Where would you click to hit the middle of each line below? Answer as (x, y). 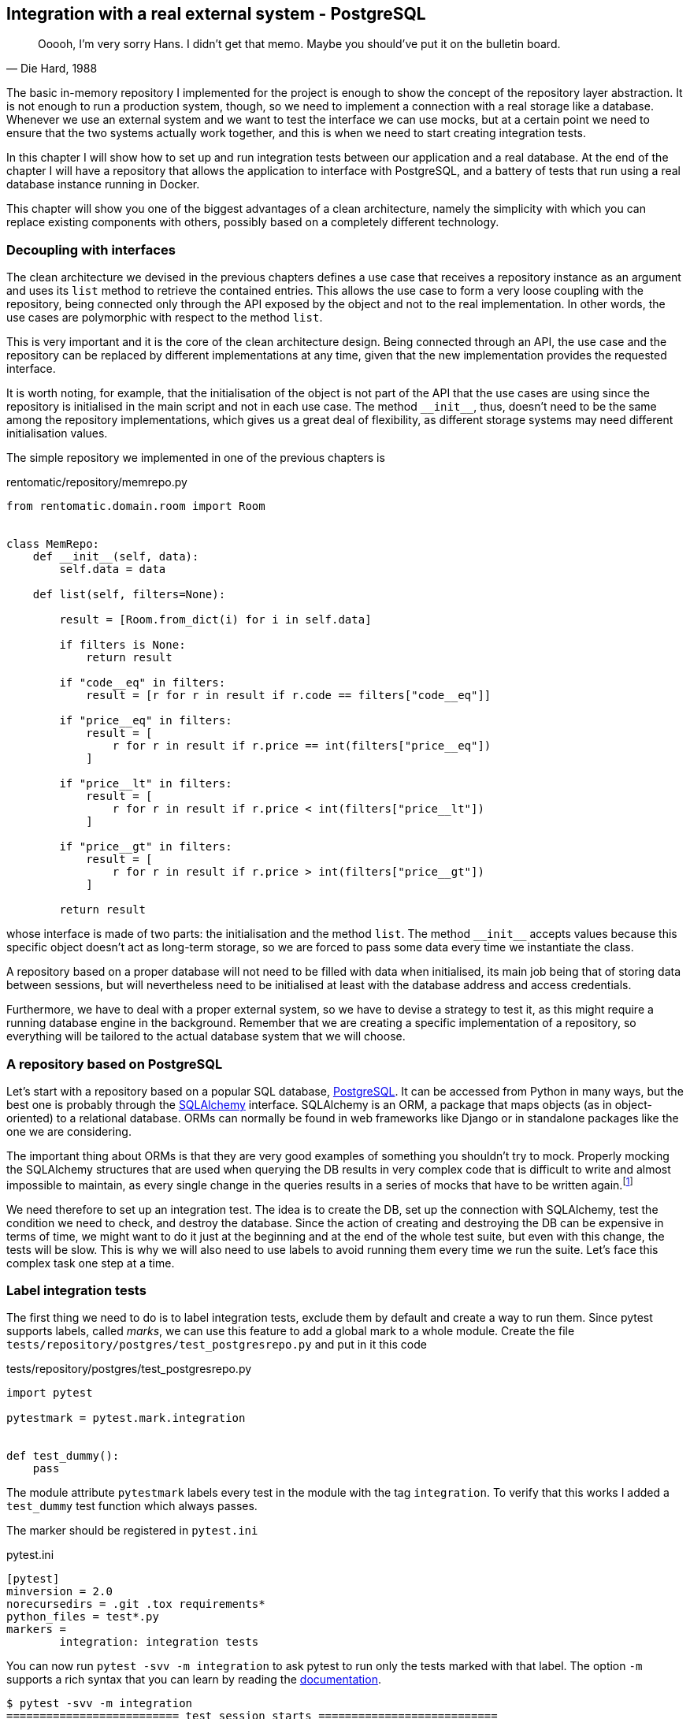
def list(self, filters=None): (129, 595)
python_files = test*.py (83, 1617)
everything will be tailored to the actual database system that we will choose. (206, 1036)
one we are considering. (69, 1131)
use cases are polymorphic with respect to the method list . (165, 318)
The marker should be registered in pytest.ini (132, 1531)
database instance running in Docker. (103, 184)
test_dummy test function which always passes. (132, 1506)
